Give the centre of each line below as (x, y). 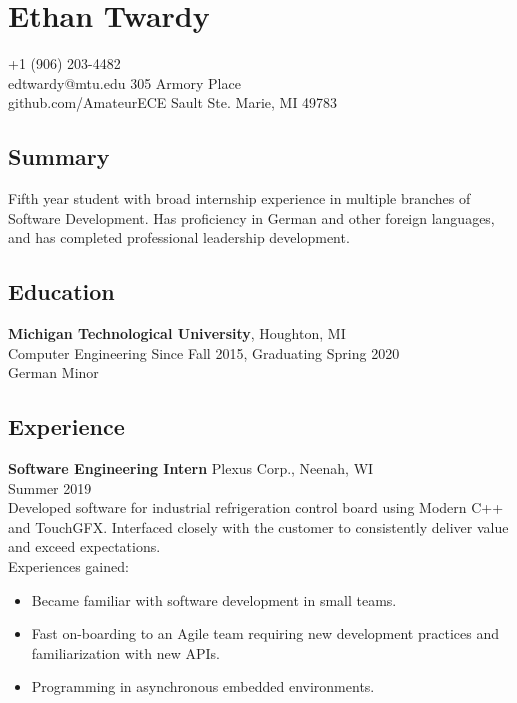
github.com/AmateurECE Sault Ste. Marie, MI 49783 (173, 102)
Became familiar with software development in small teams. (214, 599)
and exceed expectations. (84, 546)
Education (61, 291)
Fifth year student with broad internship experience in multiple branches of (239, 198)
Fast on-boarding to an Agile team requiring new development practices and (265, 633)
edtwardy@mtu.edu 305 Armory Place (124, 82)
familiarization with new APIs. (125, 652)
